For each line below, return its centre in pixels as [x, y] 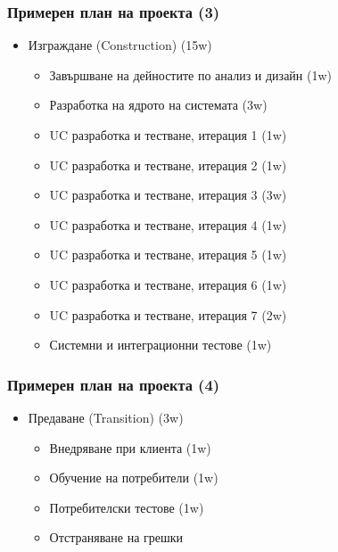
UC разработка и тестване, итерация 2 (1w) [168, 165]
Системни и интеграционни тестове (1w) [161, 345]
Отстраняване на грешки [116, 537]
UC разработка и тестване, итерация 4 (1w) [168, 224]
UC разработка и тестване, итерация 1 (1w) [168, 135]
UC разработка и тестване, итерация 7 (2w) [168, 314]
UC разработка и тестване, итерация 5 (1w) [168, 255]
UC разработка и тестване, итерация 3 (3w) [168, 195]
